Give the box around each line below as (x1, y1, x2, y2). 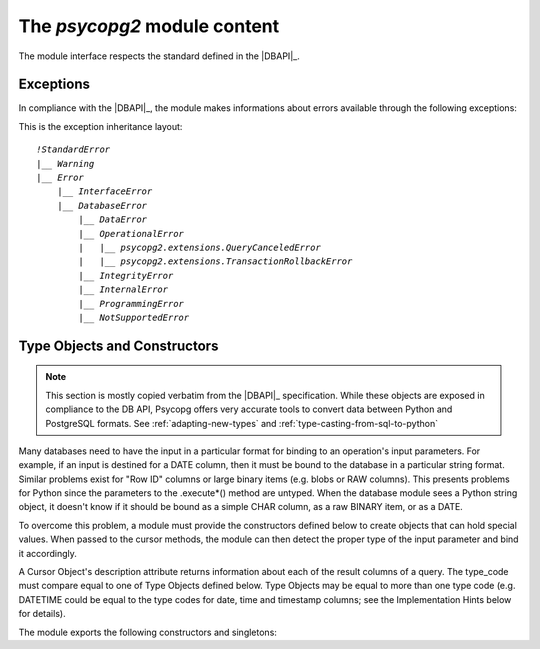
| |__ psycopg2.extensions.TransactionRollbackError (78, 256, 353, 267)
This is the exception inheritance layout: (18, 120, 183, 132)
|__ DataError (78, 214, 148, 225)
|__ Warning (36, 158, 95, 169)
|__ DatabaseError (56, 200, 148, 211)
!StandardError (36, 144, 111, 155)
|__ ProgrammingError (78, 298, 185, 309)
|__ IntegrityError (78, 270, 174, 281)
